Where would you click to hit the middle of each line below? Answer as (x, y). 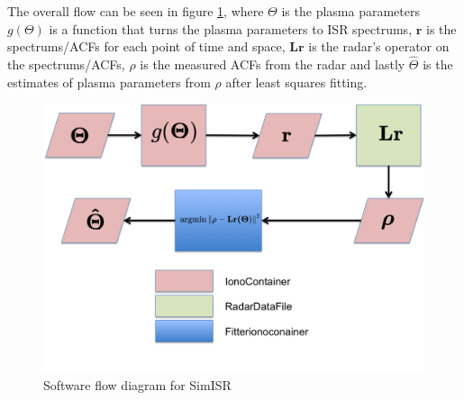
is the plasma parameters (350, 11)
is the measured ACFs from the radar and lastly (273, 64)
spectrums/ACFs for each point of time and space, (146, 46)
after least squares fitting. (296, 82)
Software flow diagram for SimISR (137, 384)
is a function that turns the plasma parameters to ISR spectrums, (231, 28)
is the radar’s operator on (379, 46)
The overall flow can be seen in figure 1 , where (136, 11)
